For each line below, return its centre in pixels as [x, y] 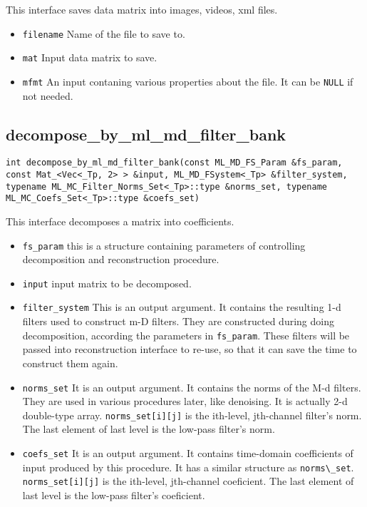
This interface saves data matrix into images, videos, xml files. [142, 9]
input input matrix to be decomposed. [107, 283]
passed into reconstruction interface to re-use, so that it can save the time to [190, 349]
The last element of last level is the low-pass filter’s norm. [149, 429]
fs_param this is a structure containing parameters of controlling [164, 245]
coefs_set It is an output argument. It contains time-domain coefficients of [188, 453]
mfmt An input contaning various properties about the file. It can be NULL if [188, 81]
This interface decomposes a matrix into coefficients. [120, 221]
